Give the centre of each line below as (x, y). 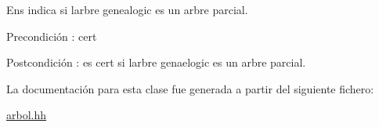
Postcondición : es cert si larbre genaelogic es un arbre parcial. (156, 62)
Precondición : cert (52, 36)
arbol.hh (27, 115)
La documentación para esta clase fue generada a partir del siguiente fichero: (190, 88)
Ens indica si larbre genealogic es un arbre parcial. (127, 9)
